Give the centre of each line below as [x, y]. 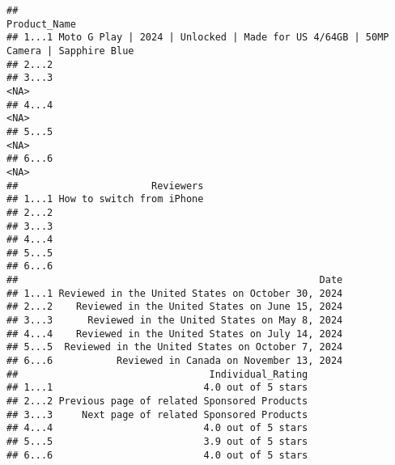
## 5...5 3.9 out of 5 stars [157, 442]
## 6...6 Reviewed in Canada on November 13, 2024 [175, 361]
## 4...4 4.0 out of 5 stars [157, 428]
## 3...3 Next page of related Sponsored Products [157, 414]
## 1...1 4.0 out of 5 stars [157, 388]
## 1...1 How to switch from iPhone [105, 199]
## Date [175, 280]
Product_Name [41, 24]
